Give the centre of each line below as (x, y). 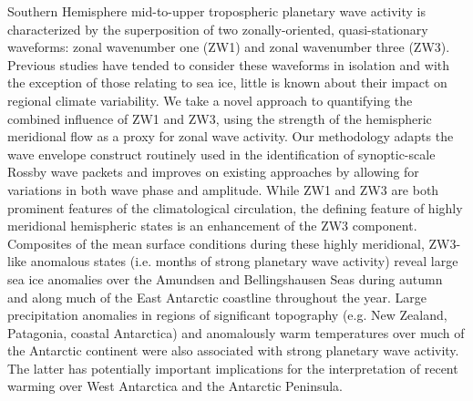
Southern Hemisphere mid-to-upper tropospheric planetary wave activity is (216, 11)
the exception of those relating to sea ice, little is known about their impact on (227, 82)
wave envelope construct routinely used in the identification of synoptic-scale (221, 154)
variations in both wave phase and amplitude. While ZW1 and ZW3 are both (223, 189)
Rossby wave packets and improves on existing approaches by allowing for (213, 172)
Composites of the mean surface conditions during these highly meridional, (216, 243)
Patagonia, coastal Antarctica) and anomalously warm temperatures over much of (236, 332)
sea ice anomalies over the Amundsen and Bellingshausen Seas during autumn (225, 278)
